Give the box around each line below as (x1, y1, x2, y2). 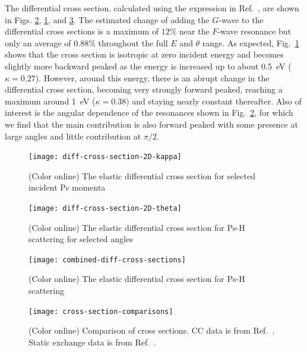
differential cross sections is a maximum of (5, 25, 159, 37)
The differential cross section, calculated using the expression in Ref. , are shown (5, 2, 299, 14)
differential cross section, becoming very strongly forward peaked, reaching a (5, 83, 283, 96)
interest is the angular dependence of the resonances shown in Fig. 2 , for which (5, 106, 293, 119)
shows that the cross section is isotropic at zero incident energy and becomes (5, 48, 284, 61)
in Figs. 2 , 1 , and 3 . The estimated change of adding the (5, 13, 210, 26)
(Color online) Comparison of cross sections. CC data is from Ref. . (29, 324, 275, 337)
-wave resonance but (217, 25, 292, 37)
